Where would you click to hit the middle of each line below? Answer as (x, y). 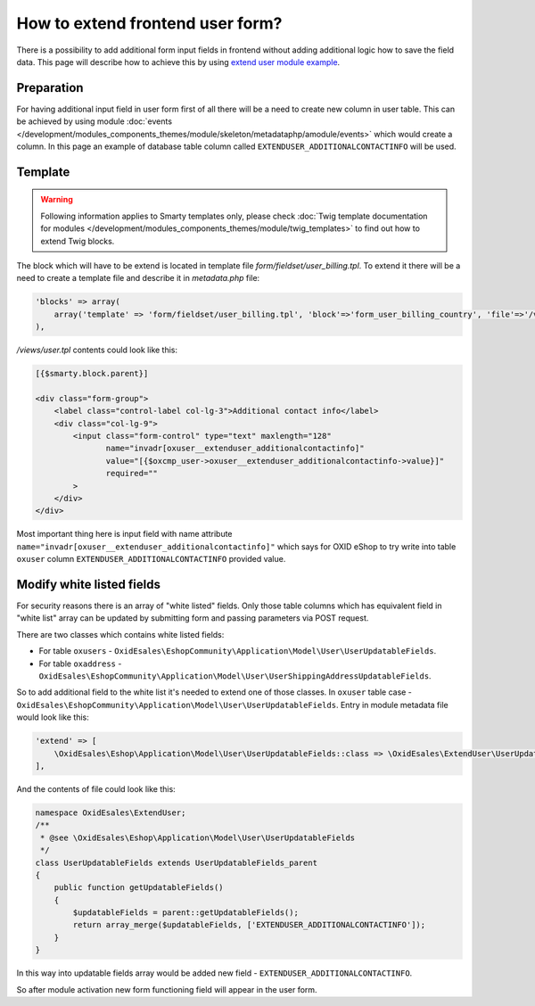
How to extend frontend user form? (149, 23)
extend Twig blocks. (78, 241)
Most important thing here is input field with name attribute (124, 534)
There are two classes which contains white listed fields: (120, 634)
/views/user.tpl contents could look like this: (97, 350)
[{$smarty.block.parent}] (92, 374)
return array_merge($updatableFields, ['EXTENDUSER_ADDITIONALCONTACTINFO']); (249, 925)
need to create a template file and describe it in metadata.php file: (138, 278)
